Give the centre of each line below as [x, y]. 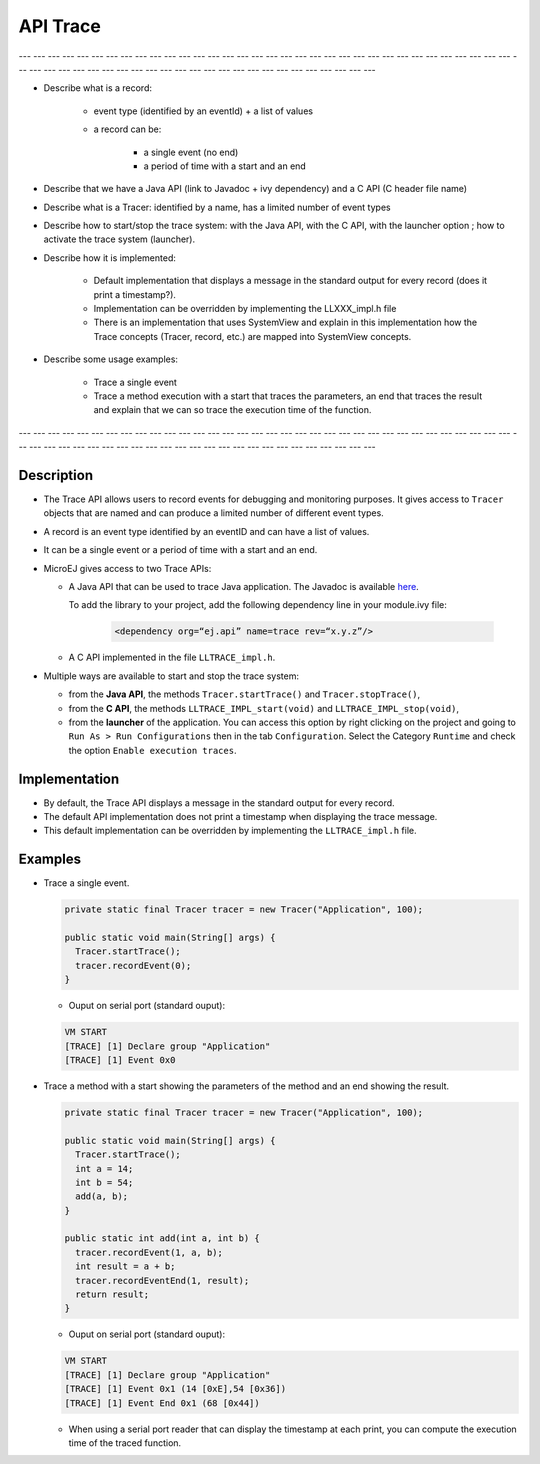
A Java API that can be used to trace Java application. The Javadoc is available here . [243, 586]
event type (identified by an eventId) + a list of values [203, 111]
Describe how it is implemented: [110, 257]
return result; [112, 1294]
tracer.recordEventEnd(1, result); [162, 1280]
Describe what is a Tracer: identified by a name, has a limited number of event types [217, 207]
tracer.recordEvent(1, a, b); [149, 1252]
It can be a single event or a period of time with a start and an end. [180, 550]
